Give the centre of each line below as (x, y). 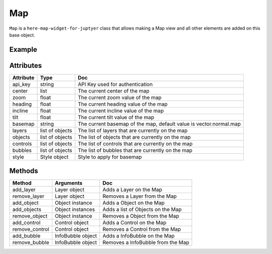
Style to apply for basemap (110, 157)
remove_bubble (31, 242)
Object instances (75, 210)
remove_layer (28, 196)
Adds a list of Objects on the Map (142, 210)
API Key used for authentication (115, 84)
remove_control (31, 229)
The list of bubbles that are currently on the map (135, 150)
